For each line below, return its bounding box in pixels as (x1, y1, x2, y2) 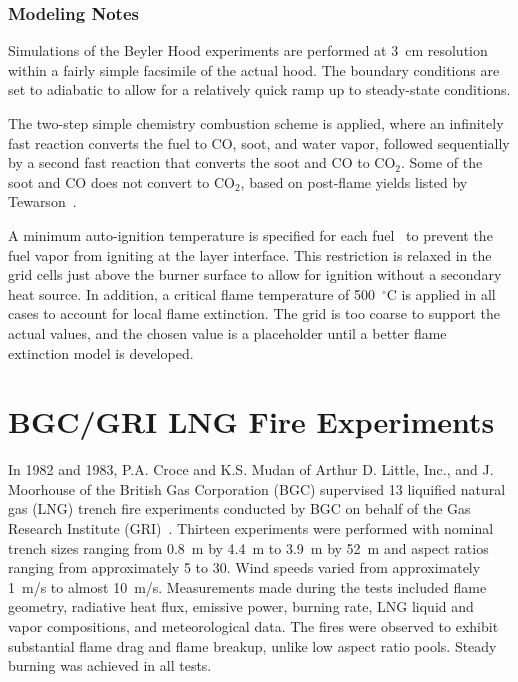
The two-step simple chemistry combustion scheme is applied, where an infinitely (8, 113, 504, 133)
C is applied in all (386, 283, 496, 304)
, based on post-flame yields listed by (240, 171, 468, 192)
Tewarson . (8, 191, 77, 212)
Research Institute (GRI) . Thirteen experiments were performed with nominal (8, 518, 494, 539)
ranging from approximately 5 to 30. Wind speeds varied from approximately (8, 557, 481, 578)
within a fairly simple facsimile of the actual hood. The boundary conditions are (8, 59, 500, 80)
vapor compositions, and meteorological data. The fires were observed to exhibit (8, 616, 499, 636)
